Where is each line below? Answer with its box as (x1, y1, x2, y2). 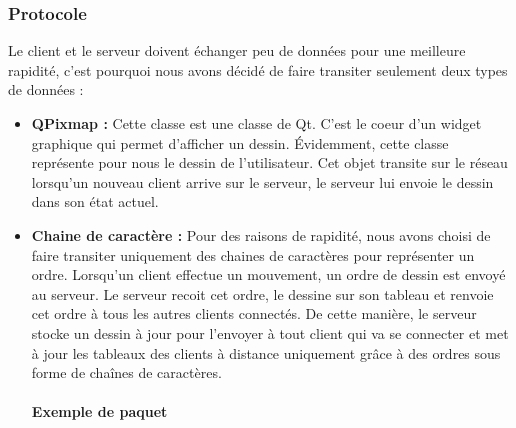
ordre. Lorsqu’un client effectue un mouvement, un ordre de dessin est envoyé (31, 264, 506, 285)
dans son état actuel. (31, 191, 159, 212)
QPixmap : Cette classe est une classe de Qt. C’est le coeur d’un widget (31, 113, 482, 133)
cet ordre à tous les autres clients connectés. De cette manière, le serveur (31, 303, 477, 324)
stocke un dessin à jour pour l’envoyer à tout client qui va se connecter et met (31, 322, 509, 343)
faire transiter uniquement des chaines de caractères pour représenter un (31, 244, 475, 265)
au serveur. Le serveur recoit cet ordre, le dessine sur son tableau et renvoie (31, 283, 494, 304)
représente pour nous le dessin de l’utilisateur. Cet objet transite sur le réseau (31, 152, 508, 173)
